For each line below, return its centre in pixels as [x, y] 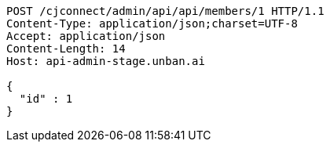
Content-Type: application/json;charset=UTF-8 [152, 23]
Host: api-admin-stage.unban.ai [106, 61]
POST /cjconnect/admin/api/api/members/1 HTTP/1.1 [165, 11]
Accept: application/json [86, 36]
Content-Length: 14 [66, 49]
